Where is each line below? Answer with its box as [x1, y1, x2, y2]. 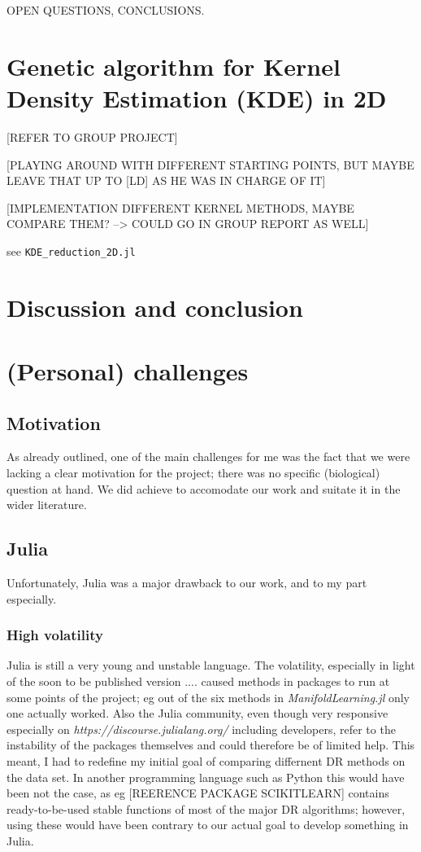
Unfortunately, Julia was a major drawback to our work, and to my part [7, 574, 367, 591]
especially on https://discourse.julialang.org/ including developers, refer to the [7, 720, 396, 737]
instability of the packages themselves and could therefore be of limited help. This [7, 736, 415, 753]
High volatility [7, 625, 103, 645]
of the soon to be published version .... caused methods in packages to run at [7, 673, 390, 690]
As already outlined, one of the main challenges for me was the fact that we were [7, 448, 410, 465]
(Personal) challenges [7, 354, 249, 388]
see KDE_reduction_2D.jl [7, 242, 136, 259]
